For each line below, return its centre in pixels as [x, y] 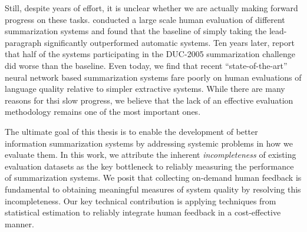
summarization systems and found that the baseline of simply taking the [136, 31]
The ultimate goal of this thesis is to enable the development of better [131, 131]
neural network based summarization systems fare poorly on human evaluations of [153, 77]
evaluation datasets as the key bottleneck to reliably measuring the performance [149, 166]
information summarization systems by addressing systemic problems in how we [149, 143]
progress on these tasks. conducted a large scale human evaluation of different [145, 19]
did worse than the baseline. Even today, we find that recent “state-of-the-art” [146, 65]
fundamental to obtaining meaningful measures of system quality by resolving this [153, 189]
